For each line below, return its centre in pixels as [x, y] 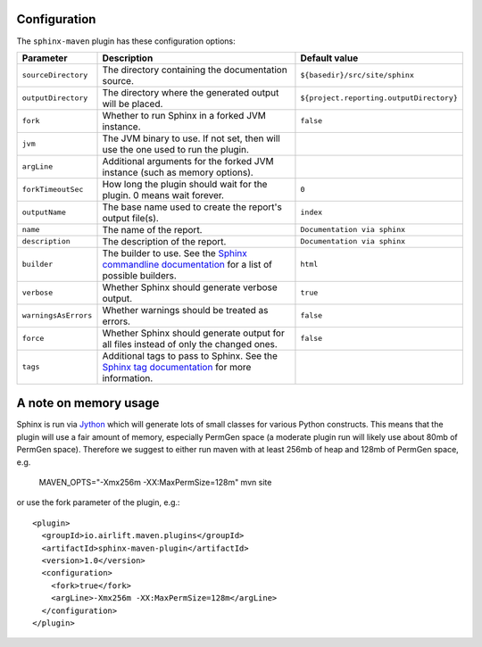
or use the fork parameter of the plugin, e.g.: [98, 502]
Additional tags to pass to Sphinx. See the [190, 355]
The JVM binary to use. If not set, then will [191, 138]
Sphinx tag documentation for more [177, 367]
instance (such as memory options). [178, 172]
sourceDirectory [55, 75]
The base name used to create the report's [192, 207]
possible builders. [140, 275]
